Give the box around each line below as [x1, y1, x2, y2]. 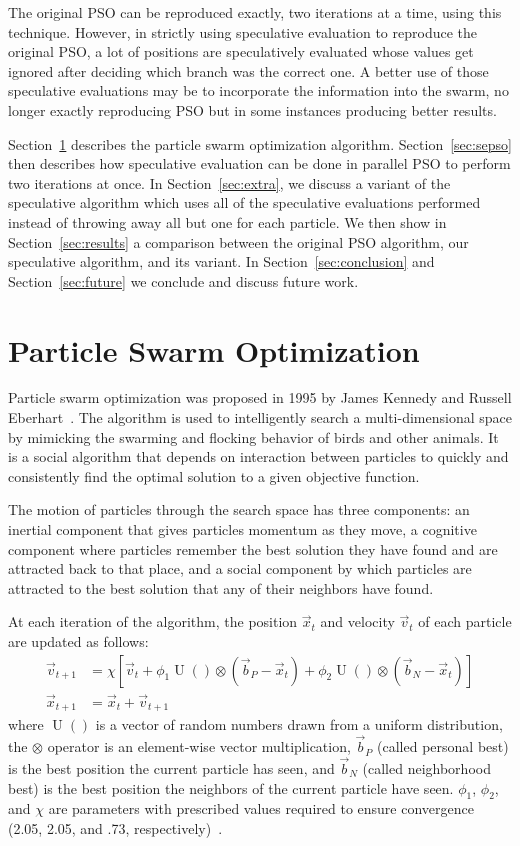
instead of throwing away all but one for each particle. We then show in [8, 211, 447, 232]
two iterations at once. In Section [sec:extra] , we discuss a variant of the [8, 172, 451, 193]
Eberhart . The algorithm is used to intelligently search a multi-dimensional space [8, 407, 512, 428]
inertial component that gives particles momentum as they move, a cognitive [8, 519, 477, 539]
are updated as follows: [8, 630, 149, 651]
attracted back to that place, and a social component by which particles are [8, 558, 472, 579]
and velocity [320, 611, 395, 632]
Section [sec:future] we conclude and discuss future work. [8, 270, 359, 291]
